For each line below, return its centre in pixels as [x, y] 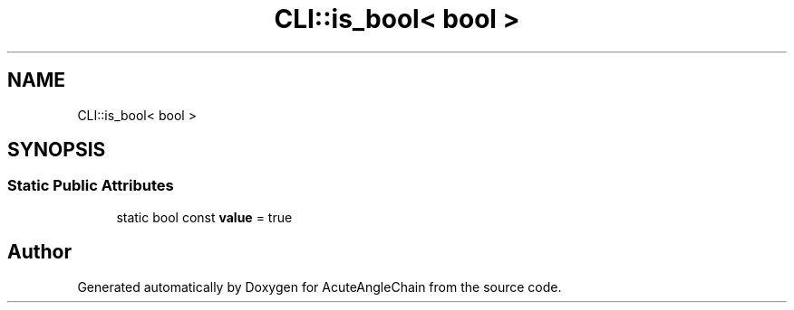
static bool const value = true [204, 217]
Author [39, 252]
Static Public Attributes [91, 186]
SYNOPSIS [57, 150]
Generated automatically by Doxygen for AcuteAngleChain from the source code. [320, 287]
